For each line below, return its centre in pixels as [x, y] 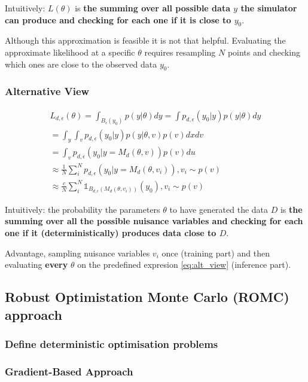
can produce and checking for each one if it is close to [118, 19]
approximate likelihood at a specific [70, 52]
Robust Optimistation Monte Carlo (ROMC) [147, 297]
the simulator [269, 8]
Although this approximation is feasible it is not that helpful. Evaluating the [145, 40]
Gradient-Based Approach [69, 371]
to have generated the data [219, 209]
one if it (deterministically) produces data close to [111, 233]
